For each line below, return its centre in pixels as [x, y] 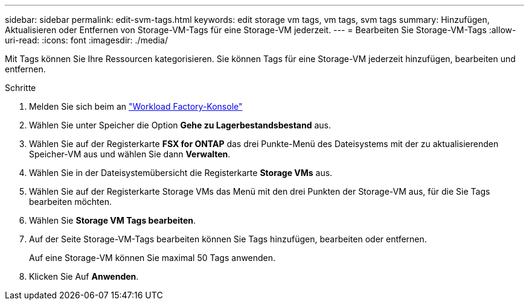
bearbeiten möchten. [71, 202]
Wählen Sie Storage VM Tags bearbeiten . [113, 220]
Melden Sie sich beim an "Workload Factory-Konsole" [136, 106]
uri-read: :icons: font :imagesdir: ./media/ [86, 40]
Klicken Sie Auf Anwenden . [84, 276]
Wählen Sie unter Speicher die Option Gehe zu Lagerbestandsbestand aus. [180, 125]
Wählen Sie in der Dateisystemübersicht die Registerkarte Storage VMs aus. [181, 173]
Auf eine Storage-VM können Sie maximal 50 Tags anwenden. [152, 258]
